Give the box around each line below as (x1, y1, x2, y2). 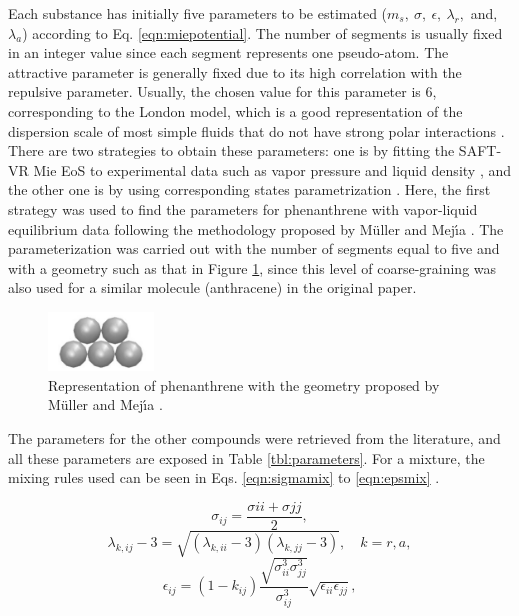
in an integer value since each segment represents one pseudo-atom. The (8, 42, 449, 63)
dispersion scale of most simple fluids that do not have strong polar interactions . (8, 120, 505, 141)
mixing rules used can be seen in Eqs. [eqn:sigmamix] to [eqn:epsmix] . (8, 467, 440, 488)
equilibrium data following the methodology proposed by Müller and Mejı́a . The (8, 218, 504, 239)
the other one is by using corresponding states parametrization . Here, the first (8, 179, 491, 200)
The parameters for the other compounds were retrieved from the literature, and (8, 427, 501, 448)
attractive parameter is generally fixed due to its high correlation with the (8, 61, 462, 82)
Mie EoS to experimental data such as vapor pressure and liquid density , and (33, 159, 512, 180)
